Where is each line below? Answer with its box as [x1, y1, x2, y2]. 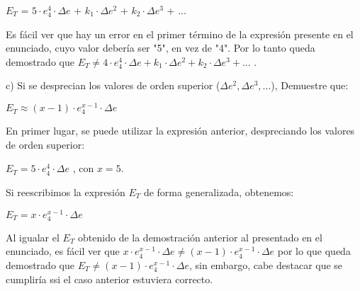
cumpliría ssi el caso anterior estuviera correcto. [6, 271, 213, 286]
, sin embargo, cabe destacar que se [189, 258, 343, 272]
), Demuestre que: [271, 78, 349, 93]
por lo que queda [277, 244, 351, 258]
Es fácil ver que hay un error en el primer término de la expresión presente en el [6, 26, 354, 41]
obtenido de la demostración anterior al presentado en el [78, 229, 322, 244]
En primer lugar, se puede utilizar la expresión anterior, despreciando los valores [6, 123, 355, 138]
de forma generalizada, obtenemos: [143, 184, 294, 199]
